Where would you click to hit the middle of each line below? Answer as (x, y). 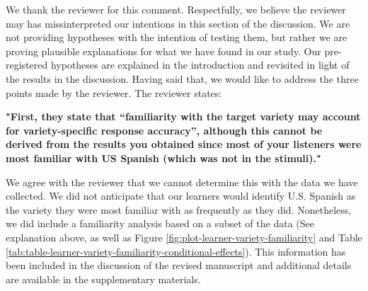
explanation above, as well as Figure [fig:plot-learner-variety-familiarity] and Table (184, 237)
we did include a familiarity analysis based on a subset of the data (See (160, 223)
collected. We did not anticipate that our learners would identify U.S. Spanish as (181, 196)
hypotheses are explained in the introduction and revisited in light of (200, 65)
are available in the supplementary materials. (103, 279)
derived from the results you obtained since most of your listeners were (184, 144)
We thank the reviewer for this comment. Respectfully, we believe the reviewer (176, 9)
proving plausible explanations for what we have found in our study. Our (163, 51)
